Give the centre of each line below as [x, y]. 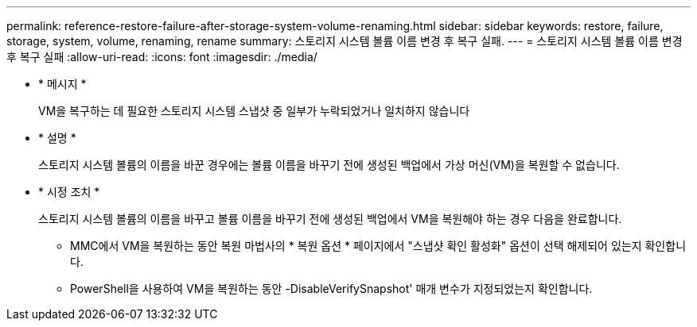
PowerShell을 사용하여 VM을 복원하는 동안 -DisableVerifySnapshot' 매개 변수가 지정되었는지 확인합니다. [331, 289]
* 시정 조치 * [69, 192]
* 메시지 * [62, 84]
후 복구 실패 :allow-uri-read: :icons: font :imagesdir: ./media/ [162, 57]
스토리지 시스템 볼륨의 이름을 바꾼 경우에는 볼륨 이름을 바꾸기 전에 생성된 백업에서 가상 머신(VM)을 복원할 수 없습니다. [329, 165]
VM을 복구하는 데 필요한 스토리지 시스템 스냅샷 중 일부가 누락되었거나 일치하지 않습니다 [254, 111]
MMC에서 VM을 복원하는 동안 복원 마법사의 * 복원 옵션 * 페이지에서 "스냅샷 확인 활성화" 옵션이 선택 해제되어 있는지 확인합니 [378, 246]
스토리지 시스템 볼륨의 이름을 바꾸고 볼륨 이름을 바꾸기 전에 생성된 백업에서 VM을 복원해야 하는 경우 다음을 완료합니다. [330, 219]
